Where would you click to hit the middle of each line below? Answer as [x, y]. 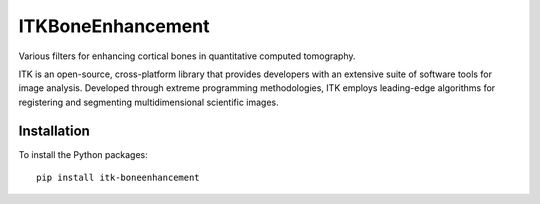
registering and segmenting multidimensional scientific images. [148, 102]
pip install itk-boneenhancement [118, 178]
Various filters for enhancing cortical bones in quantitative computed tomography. [187, 56]
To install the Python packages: [83, 154]
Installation [54, 130]
